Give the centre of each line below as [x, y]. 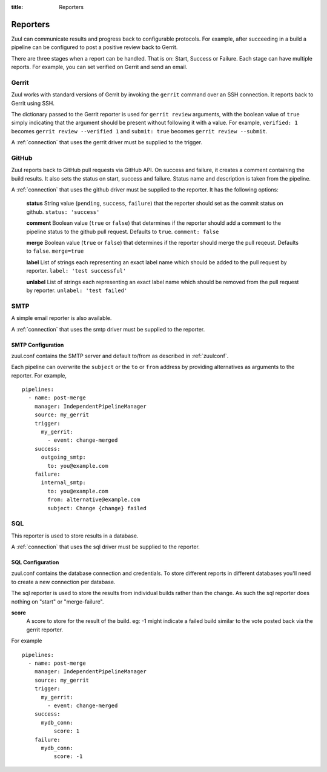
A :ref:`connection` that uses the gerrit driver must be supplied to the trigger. [107, 142]
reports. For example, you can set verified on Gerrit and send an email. [99, 67]
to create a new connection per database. [63, 582]
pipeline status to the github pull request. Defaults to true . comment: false [123, 231]
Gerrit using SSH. [33, 103]
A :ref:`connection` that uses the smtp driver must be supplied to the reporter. [108, 329]
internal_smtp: [63, 483]
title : [17, 7]
